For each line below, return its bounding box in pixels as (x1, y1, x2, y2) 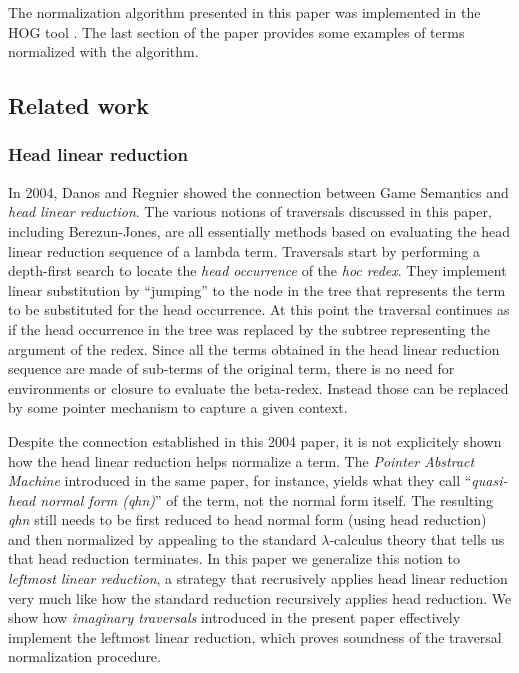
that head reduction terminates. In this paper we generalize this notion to (8, 548, 460, 569)
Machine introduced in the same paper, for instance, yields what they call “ (8, 470, 472, 491)
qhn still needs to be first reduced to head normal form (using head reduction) (8, 509, 487, 530)
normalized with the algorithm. (8, 41, 199, 62)
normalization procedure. (8, 646, 161, 667)
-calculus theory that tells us (329, 528, 505, 549)
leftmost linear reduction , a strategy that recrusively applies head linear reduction (8, 568, 508, 589)
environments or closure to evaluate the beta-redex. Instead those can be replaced (8, 377, 509, 398)
